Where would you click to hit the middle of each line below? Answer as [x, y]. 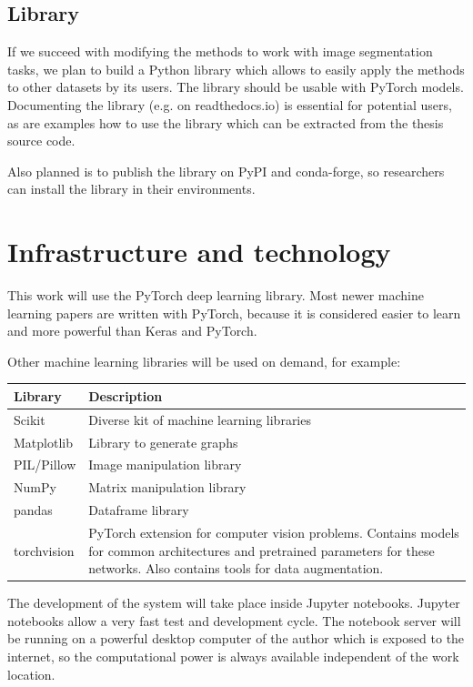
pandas [33, 510]
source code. [41, 141]
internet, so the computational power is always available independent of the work [233, 657]
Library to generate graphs [163, 442]
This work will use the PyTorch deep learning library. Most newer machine [216, 295]
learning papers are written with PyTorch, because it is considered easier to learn [234, 313]
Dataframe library [139, 510]
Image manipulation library [165, 465]
